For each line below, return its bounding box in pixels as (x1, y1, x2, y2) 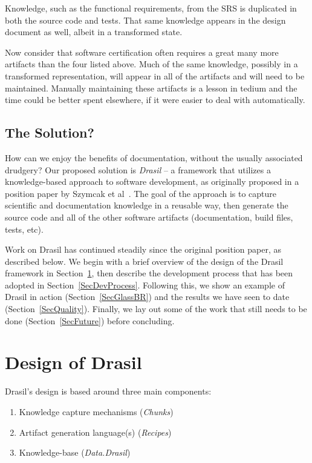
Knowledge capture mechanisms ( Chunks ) (19, 405, 174, 418)
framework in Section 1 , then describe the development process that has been (5, 267, 293, 279)
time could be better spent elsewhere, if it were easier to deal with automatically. (5, 93, 305, 106)
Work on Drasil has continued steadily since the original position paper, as (5, 243, 282, 256)
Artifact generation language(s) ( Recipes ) (19, 425, 172, 438)
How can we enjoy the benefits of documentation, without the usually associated (5, 151, 303, 164)
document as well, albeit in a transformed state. (5, 25, 183, 38)
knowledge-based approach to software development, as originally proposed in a (5, 175, 299, 188)
